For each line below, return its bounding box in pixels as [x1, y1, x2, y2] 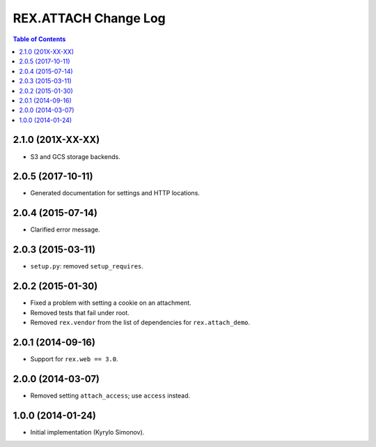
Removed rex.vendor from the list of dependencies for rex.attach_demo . [30, 318, 251, 326]
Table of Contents [13, 35, 66, 43]
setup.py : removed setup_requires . [30, 262, 144, 271]
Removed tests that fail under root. [30, 308, 130, 317]
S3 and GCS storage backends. [30, 152, 121, 160]
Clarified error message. [30, 225, 100, 234]
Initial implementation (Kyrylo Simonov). [30, 427, 145, 436]
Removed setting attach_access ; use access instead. [30, 391, 191, 400]
